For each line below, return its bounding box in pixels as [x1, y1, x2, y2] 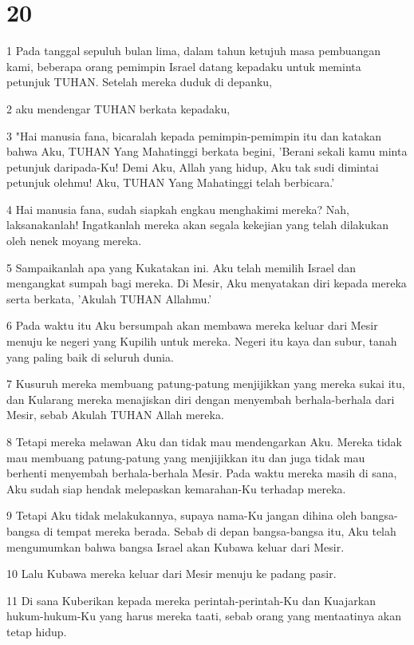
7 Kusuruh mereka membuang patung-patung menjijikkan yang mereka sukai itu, [6, 375, 405, 392]
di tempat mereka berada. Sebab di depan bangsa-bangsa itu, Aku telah [43, 522, 396, 539]
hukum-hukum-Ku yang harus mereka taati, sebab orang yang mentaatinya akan [6, 607, 401, 624]
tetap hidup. [6, 623, 67, 639]
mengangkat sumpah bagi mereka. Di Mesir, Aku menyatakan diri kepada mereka [6, 275, 407, 291]
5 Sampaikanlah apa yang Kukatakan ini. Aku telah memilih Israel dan [6, 259, 357, 275]
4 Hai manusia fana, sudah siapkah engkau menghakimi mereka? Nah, [6, 200, 350, 217]
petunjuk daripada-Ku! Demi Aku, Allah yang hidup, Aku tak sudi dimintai [6, 158, 379, 175]
